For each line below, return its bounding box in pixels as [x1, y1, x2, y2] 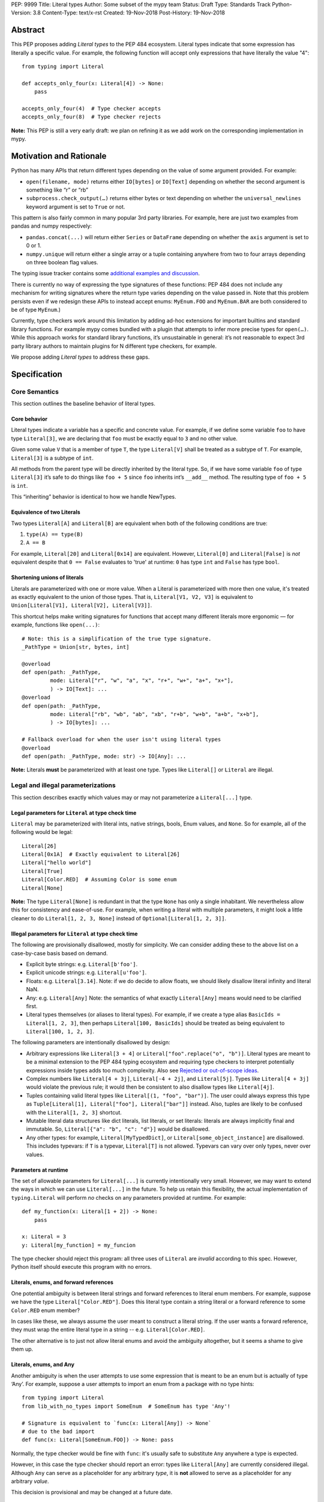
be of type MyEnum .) [11, 306, 61, 313]
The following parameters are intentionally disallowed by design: [11, 1039, 170, 1046]
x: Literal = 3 [22, 1233, 67, 1240]
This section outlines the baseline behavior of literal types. [11, 400, 155, 407]
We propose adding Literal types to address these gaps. [11, 353, 150, 360]
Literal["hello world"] [22, 859, 92, 866]
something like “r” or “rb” [26, 186, 88, 193]
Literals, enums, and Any [11, 1361, 75, 1368]
